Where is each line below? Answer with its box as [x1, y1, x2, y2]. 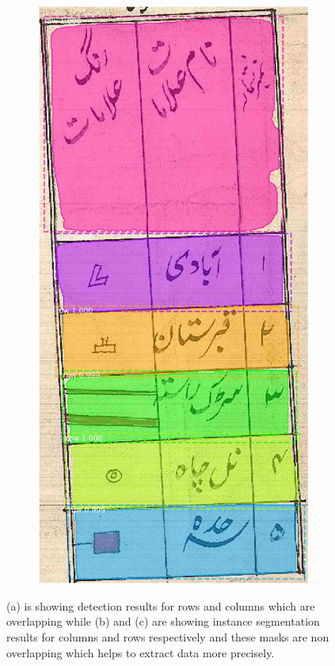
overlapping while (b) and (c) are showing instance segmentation [6, 613, 320, 630]
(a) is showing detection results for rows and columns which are [6, 597, 315, 614]
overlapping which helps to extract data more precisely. [6, 644, 275, 660]
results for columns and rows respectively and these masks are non [6, 629, 329, 645]
